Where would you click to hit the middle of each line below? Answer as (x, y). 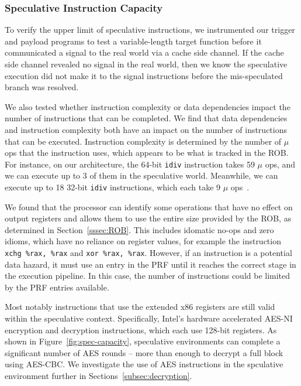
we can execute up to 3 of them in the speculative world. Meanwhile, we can (141, 175)
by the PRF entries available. (57, 287)
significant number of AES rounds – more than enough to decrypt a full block (144, 352)
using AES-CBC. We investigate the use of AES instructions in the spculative (144, 364)
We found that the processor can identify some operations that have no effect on (149, 206)
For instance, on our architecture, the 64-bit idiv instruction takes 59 (130, 164)
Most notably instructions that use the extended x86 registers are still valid (140, 307)
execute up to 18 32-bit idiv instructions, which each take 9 (113, 187)
